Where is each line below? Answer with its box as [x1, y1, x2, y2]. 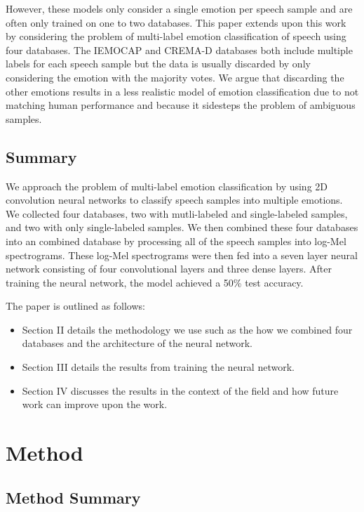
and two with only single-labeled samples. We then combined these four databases [6, 220, 358, 235]
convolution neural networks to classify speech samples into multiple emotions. [6, 192, 343, 207]
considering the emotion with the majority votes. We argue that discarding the [6, 70, 344, 84]
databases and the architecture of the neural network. [22, 336, 252, 350]
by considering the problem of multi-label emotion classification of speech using [6, 29, 346, 44]
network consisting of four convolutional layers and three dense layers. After [6, 261, 332, 276]
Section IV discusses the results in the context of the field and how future [22, 383, 339, 398]
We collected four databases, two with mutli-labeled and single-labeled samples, [6, 206, 348, 221]
